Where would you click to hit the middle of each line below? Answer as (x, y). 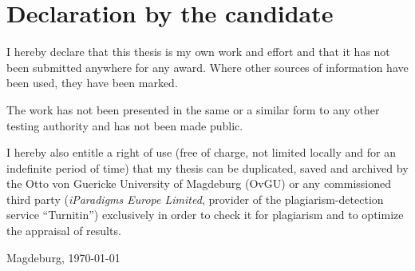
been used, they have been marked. (92, 83)
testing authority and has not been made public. (125, 125)
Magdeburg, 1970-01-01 (63, 257)
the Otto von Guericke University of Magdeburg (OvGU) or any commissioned (199, 183)
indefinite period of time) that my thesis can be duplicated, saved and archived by (207, 167)
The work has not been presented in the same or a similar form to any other (193, 109)
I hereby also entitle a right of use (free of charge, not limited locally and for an (202, 152)
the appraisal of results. (64, 231)
